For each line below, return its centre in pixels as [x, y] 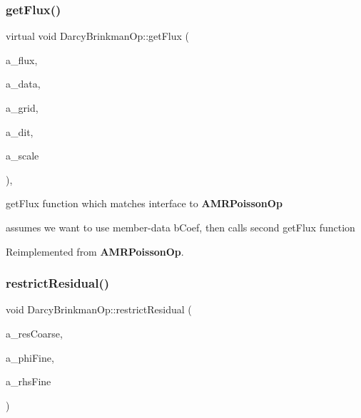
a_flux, [22, 59]
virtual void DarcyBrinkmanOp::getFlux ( [98, 36]
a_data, [23, 84]
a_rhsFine [29, 381]
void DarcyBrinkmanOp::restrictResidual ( [99, 309]
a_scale [22, 156]
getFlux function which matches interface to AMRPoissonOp [144, 203]
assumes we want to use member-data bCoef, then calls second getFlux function [180, 227]
